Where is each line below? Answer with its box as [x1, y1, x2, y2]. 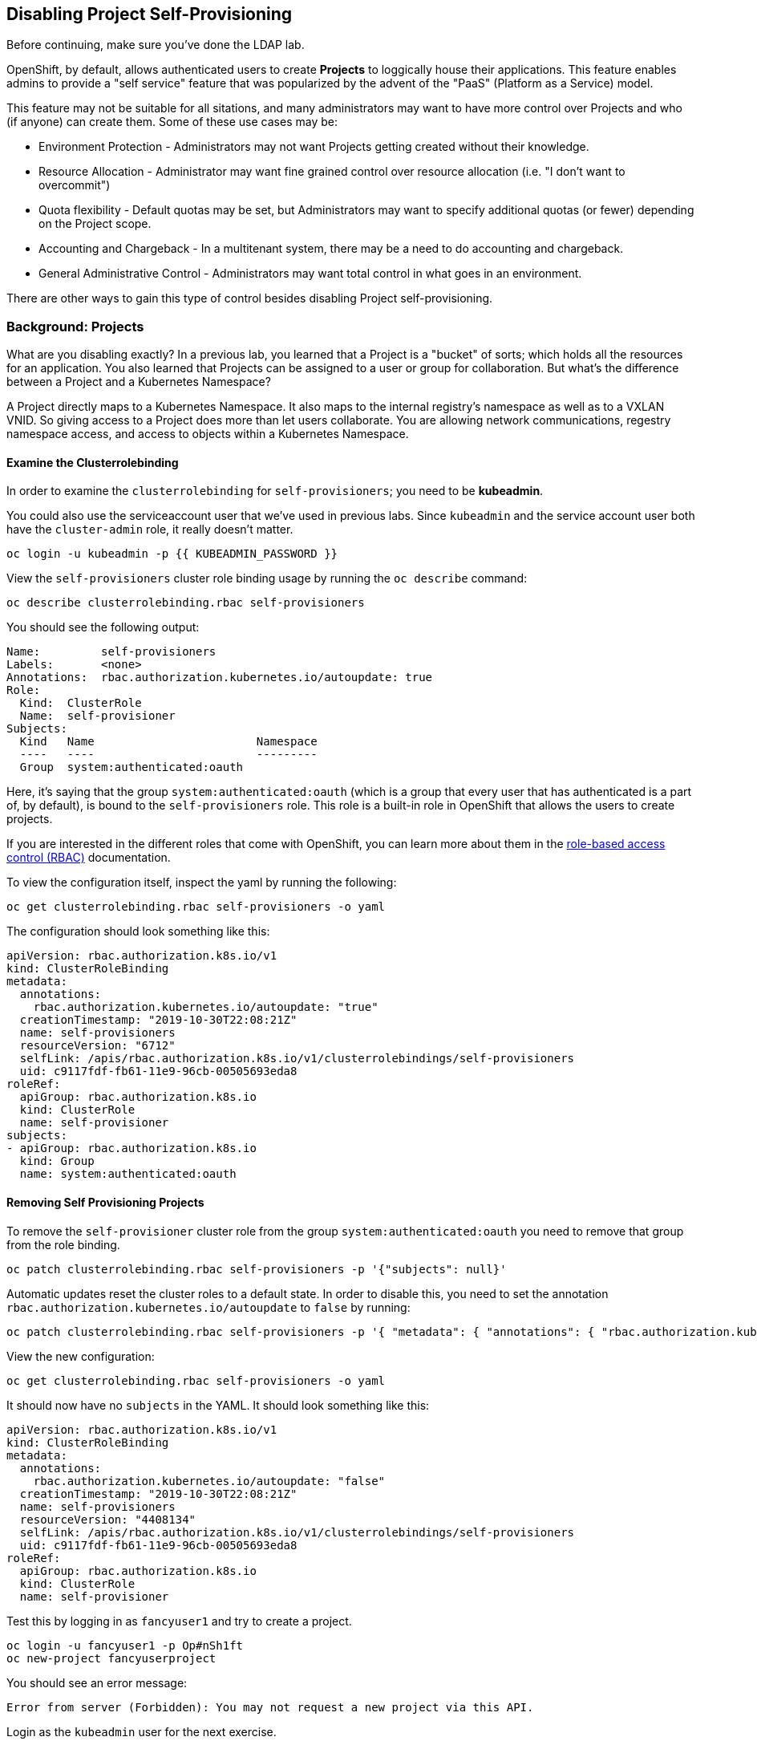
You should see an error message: [6, 1675, 188, 1690]
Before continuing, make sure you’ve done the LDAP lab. [6, 38, 305, 52]
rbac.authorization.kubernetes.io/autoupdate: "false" [33, 1474, 386, 1487]
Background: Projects [6, 318, 144, 335]
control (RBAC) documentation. [6, 850, 171, 865]
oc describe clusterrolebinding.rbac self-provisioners [6, 596, 365, 610]
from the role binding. [6, 1237, 120, 1252]
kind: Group [19, 1155, 95, 1168]
